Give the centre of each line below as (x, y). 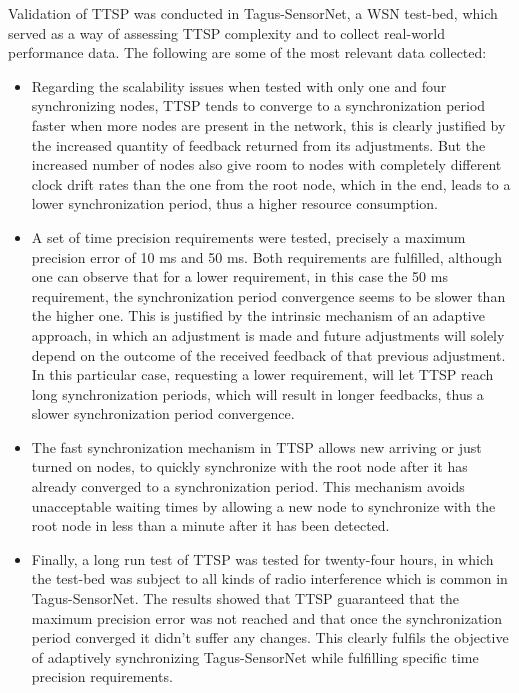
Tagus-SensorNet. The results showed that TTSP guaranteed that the (245, 598)
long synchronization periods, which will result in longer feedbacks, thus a (257, 393)
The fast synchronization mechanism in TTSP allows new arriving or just (256, 446)
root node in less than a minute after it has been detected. (210, 525)
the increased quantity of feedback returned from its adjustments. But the (258, 144)
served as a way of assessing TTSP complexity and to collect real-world (227, 32)
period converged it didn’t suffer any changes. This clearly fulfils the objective (270, 637)
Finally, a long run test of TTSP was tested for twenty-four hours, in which (262, 558)
